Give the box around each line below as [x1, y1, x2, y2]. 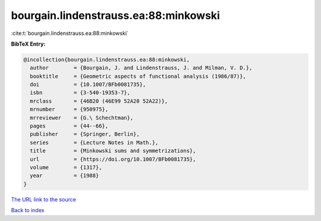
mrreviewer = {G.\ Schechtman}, [30, 114, 134, 121]
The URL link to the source [11, 196, 77, 203]
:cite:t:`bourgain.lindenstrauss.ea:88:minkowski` [11, 30, 129, 37]
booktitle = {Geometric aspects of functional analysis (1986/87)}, [30, 73, 247, 79]
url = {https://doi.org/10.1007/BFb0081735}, [30, 156, 196, 162]
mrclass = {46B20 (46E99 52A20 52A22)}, [30, 98, 168, 104]
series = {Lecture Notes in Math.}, [30, 139, 159, 146]
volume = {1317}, [30, 164, 102, 171]
